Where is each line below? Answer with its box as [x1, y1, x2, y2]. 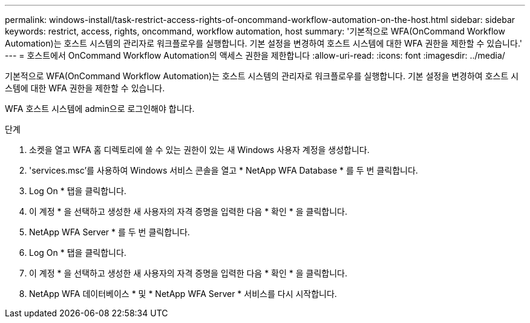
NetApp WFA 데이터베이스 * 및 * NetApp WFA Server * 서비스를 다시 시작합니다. [29, 289, 337, 299]
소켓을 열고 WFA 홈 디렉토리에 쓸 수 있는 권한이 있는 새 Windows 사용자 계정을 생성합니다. [29, 145, 370, 155]
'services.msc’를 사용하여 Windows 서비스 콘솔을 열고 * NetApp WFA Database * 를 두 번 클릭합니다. [29, 165, 418, 175]
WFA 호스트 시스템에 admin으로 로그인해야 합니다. [5, 103, 195, 114]
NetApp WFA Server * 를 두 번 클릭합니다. [29, 227, 190, 237]
